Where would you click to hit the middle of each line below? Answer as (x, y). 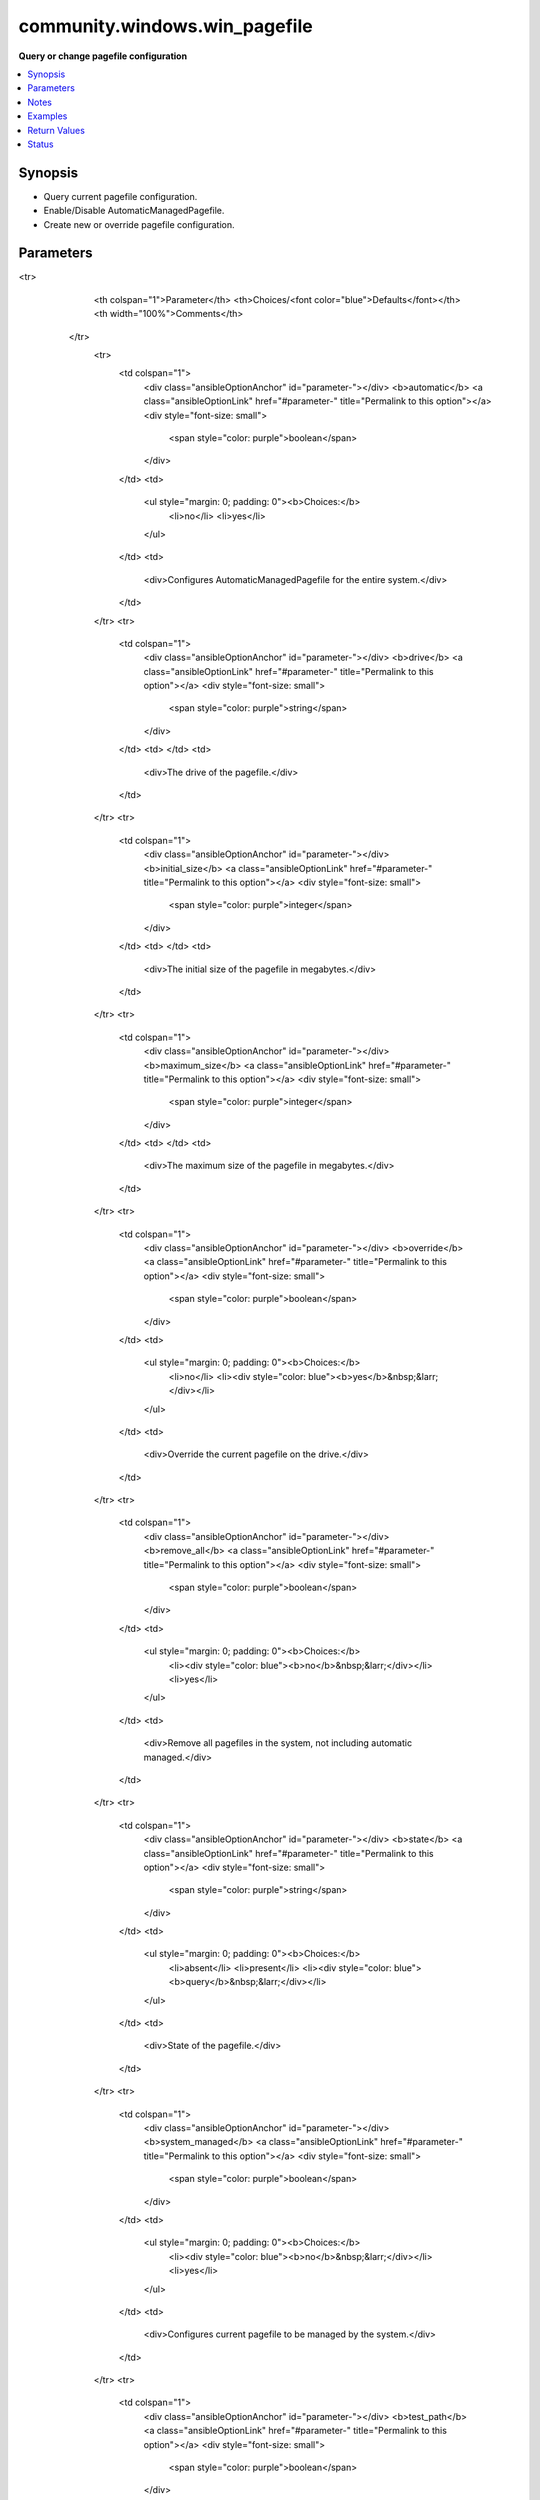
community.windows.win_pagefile (166, 26)
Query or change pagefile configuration (103, 56)
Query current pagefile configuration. (120, 196)
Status (40, 144)
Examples (47, 116)
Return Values (56, 130)
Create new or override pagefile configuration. (139, 224)
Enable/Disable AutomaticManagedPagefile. (134, 211)
